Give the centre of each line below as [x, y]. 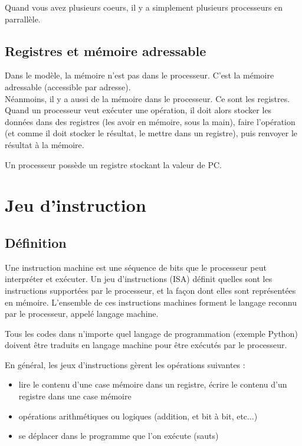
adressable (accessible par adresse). [68, 86]
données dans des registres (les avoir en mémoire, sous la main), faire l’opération [150, 121]
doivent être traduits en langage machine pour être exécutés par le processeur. [146, 345]
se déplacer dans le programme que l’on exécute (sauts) [119, 436]
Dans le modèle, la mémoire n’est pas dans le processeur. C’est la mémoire [139, 75]
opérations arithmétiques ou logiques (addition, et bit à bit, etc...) [138, 416]
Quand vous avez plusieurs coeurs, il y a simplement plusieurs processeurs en [144, 7]
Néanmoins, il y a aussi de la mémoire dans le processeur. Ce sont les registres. [147, 98]
